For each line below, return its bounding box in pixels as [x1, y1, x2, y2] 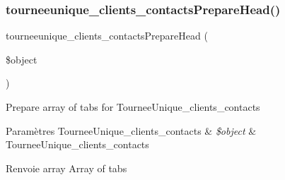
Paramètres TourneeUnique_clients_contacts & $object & [6, 123, 257, 138]
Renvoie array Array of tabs [6, 160, 127, 175]
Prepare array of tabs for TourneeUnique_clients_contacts [6, 100, 260, 114]
